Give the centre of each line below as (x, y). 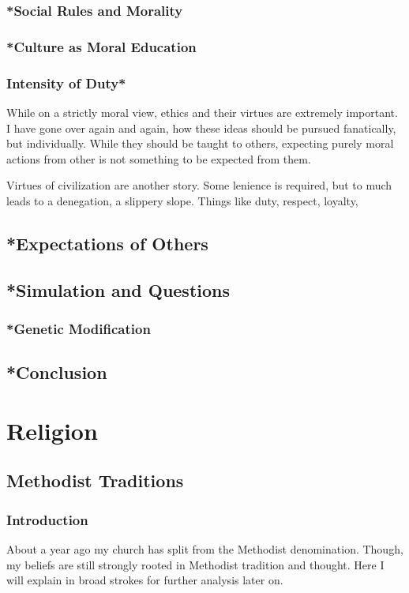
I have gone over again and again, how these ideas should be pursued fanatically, (201, 128)
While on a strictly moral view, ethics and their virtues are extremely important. (202, 112)
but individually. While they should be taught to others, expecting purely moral (200, 143)
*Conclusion (57, 372)
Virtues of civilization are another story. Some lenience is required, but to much (199, 185)
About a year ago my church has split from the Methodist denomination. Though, (205, 549)
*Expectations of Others (107, 243)
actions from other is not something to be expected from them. (159, 158)
